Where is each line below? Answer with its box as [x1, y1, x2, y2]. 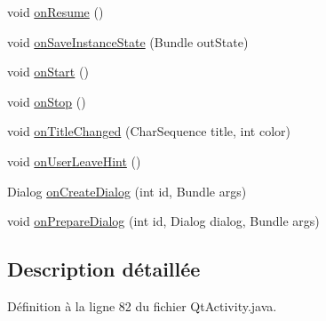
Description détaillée [7, 255, 201, 283]
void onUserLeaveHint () [7, 151, 141, 170]
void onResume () [7, 3, 104, 20]
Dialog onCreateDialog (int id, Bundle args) [7, 181, 247, 200]
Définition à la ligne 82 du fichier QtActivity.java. [7, 296, 277, 315]
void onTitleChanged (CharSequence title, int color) [7, 122, 290, 140]
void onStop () [7, 92, 86, 110]
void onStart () [7, 62, 89, 81]
